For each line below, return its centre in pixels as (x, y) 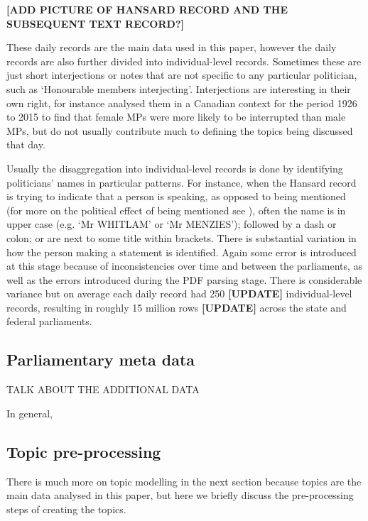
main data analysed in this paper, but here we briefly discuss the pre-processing (180, 495)
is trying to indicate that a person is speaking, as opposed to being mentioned (176, 196)
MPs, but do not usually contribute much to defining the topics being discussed (180, 130)
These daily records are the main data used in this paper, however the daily (172, 47)
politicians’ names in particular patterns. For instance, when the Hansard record (182, 182)
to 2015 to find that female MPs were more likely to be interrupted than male (176, 117)
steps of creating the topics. (66, 509)
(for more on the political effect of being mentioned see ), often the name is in (176, 210)
